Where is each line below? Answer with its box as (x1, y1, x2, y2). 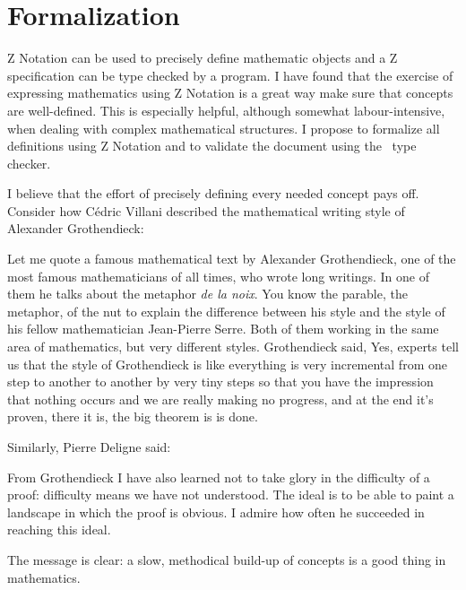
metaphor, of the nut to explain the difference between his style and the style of (7, 301, 445, 320)
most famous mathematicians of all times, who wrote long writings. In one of (7, 266, 429, 285)
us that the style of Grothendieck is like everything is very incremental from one (7, 354, 447, 373)
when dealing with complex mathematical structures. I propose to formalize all (7, 118, 440, 137)
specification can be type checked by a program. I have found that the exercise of (7, 65, 453, 84)
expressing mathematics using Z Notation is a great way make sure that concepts (7, 83, 453, 102)
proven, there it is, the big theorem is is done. (7, 407, 258, 426)
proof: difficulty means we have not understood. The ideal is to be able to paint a (7, 485, 454, 504)
